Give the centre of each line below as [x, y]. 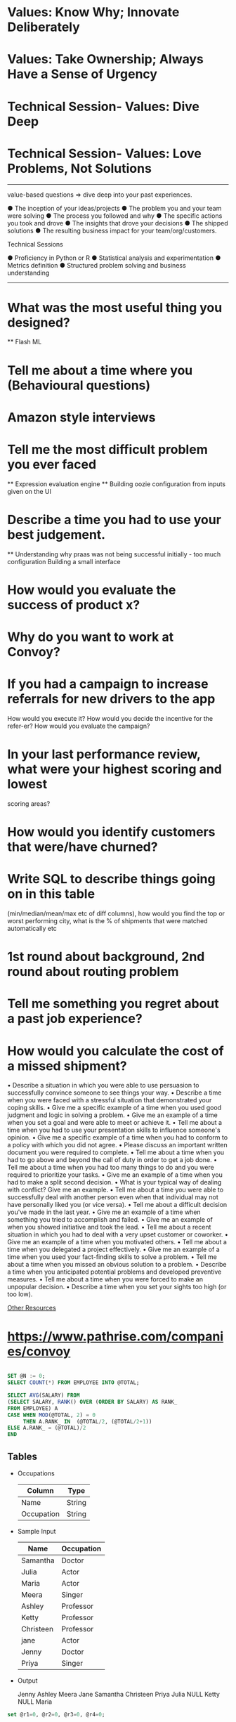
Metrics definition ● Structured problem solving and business [97, 265]
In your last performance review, [104, 754]
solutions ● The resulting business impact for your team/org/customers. [112, 230]
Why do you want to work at [91, 637]
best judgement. [57, 534]
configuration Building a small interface [64, 561]
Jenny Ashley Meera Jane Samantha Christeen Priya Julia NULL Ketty [118, 1694]
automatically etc [32, 929]
